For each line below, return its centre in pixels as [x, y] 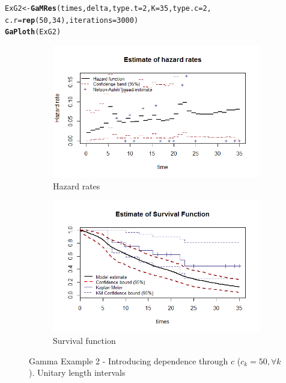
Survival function [84, 340]
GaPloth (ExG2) [33, 32]
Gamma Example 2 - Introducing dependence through [129, 360]
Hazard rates [77, 185]
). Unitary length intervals [77, 372]
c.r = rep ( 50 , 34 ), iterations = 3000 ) [72, 20]
